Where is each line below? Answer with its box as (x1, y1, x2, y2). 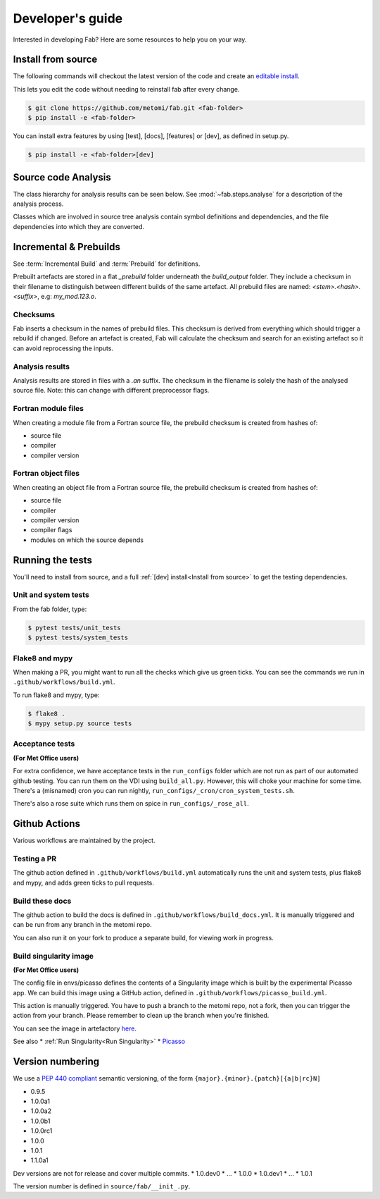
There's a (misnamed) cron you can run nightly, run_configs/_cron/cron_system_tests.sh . (13, 787, 296, 795)
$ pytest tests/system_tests (27, 634, 129, 641)
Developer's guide (13, 11, 123, 26)
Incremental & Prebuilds (13, 240, 121, 253)
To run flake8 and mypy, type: (13, 691, 100, 699)
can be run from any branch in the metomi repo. (13, 921, 152, 929)
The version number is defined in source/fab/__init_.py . (13, 1182, 191, 1191)
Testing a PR (13, 854, 57, 863)
